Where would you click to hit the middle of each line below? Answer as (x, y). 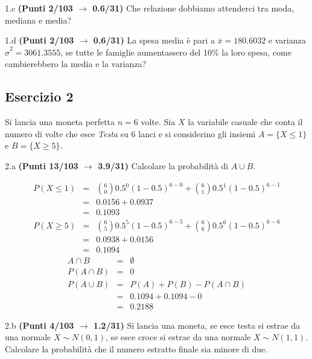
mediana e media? (38, 20)
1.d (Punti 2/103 (40, 40)
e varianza (287, 40)
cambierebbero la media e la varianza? (76, 64)
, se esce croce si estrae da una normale (178, 337)
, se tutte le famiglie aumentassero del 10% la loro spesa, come (176, 52)
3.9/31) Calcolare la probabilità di (163, 165)
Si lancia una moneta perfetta (60, 122)
